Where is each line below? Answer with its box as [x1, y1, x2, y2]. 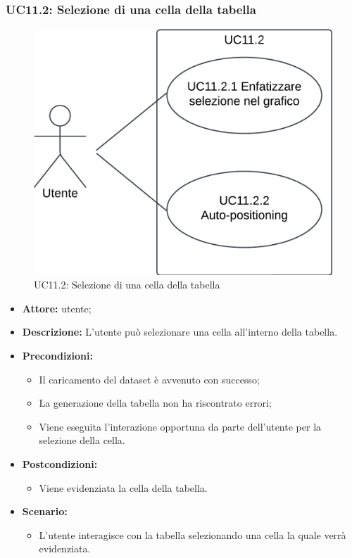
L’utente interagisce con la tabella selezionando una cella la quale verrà [39, 527, 346, 542]
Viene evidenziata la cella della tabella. [39, 480, 208, 495]
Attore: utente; [22, 300, 92, 315]
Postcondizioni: [22, 457, 98, 471]
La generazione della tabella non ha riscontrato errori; [39, 395, 272, 410]
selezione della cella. [39, 433, 125, 448]
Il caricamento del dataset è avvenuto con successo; [39, 372, 260, 386]
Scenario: [22, 504, 68, 519]
